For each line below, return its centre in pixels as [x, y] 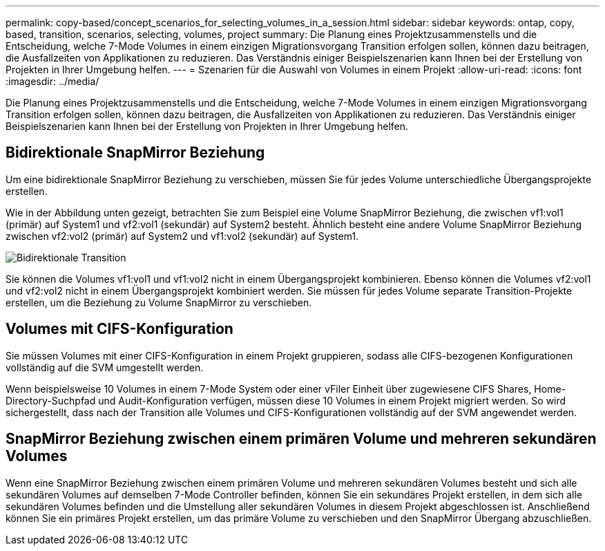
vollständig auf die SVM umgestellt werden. [105, 367]
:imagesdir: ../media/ [52, 81]
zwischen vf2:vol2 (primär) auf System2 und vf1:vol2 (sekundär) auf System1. [182, 236]
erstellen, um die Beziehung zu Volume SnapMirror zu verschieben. [159, 302]
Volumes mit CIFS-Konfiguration [119, 329]
